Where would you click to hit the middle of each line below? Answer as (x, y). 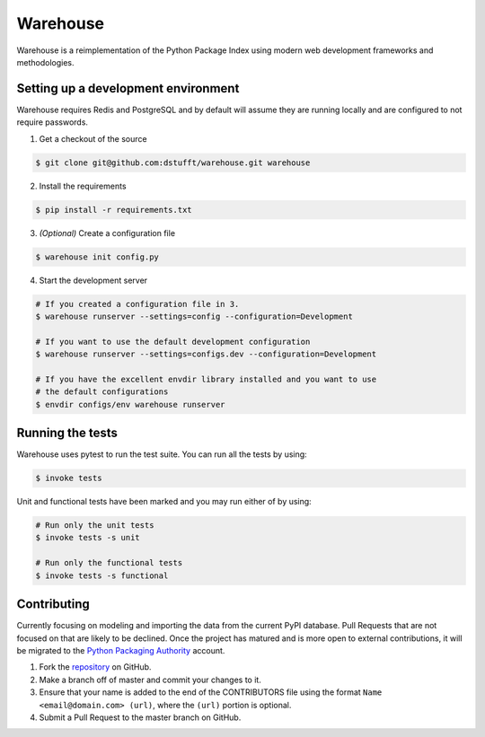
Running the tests (67, 433)
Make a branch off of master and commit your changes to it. (150, 680)
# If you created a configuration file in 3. (137, 304)
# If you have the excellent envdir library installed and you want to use (206, 379)
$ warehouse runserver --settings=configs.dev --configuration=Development (206, 354)
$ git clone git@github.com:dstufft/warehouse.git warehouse (173, 162)
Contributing (53, 605)
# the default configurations (102, 392)
